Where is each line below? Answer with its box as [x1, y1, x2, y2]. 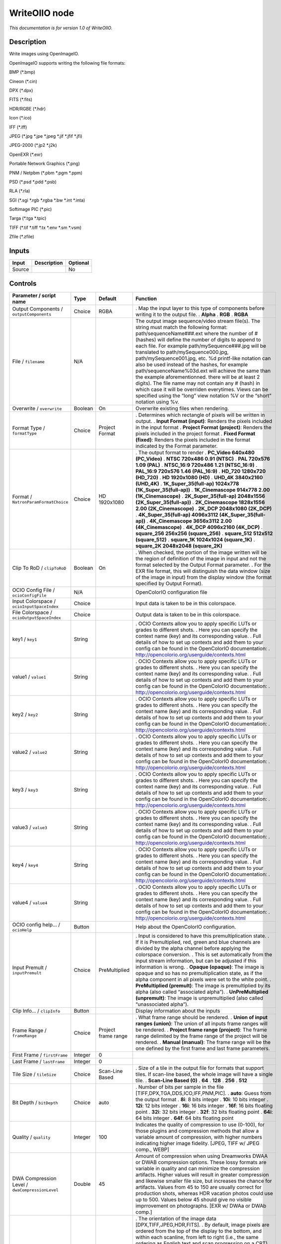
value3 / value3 [12, 824, 47, 830]
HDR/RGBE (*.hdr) [9, 105, 46, 111]
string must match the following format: [135, 323, 228, 330]
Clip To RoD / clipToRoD [12, 564, 67, 571]
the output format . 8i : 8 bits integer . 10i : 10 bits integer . [135, 1096, 269, 1103]
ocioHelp [12, 927, 32, 933]
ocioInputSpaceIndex [12, 604, 59, 609]
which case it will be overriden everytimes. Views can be [135, 386, 269, 393]
